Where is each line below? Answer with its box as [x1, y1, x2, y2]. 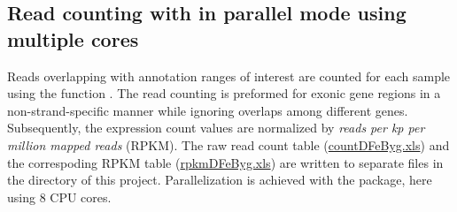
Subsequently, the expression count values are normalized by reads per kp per [7, 118, 425, 137]
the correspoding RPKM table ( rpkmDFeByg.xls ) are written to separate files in [7, 153, 444, 171]
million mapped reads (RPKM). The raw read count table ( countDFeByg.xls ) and [7, 135, 450, 154]
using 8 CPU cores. [7, 187, 112, 206]
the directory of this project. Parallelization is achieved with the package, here [7, 170, 432, 189]
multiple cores [7, 25, 139, 52]
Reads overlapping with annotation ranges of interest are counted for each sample [7, 66, 451, 85]
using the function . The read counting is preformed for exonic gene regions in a [7, 84, 441, 102]
